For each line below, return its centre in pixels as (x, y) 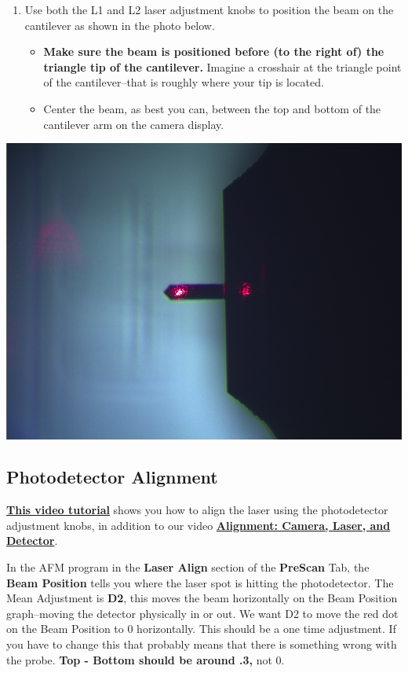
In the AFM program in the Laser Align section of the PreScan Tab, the (188, 567)
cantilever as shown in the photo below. (120, 25)
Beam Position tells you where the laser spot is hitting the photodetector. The (200, 582)
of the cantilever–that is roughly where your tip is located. (184, 82)
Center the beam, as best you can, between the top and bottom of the (212, 108)
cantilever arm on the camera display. (134, 124)
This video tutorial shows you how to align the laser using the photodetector (197, 510)
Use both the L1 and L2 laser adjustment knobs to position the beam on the (209, 9)
